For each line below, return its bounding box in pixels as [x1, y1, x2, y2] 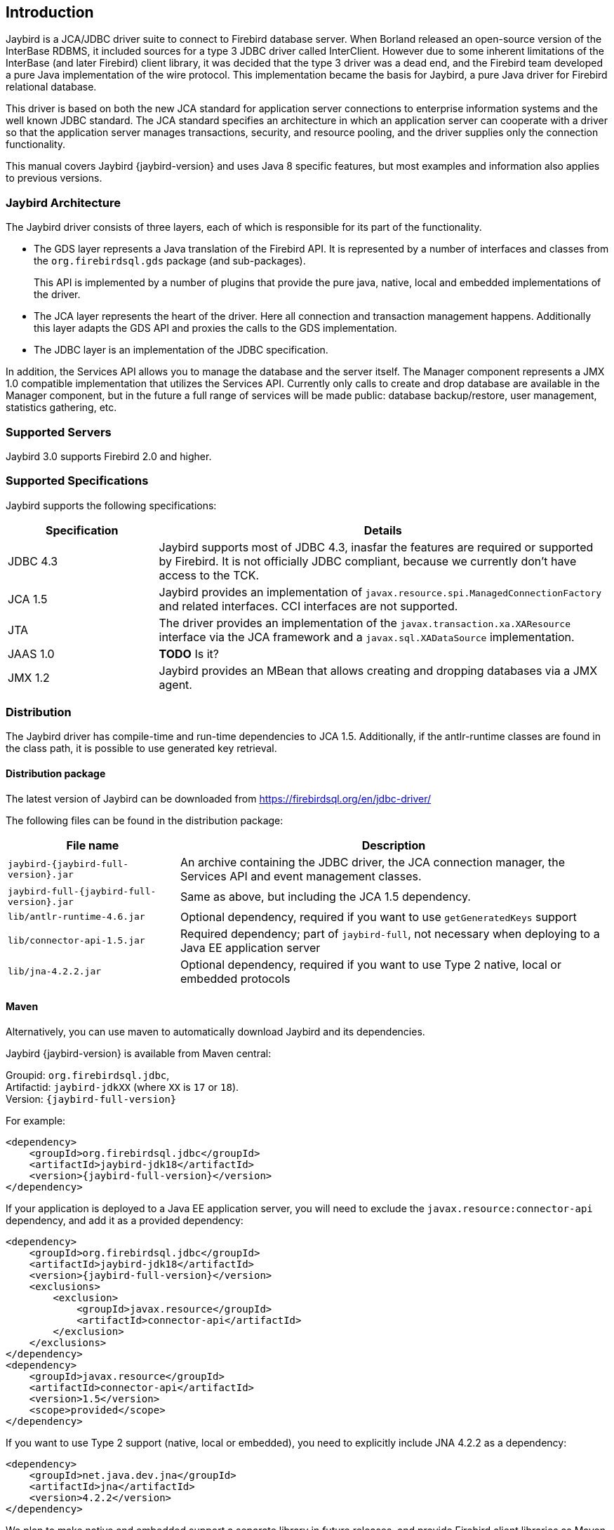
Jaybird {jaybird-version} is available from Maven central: [6, 1047, 272, 1059]
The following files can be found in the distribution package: [6, 814, 283, 826]
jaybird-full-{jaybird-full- [8, 885, 156, 897]
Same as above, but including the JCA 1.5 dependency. [180, 889, 471, 904]
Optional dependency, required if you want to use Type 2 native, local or [180, 957, 561, 972]
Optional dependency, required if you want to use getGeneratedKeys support [180, 909, 577, 924]
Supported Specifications [6, 474, 149, 488]
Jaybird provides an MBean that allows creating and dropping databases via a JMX [159, 663, 598, 678]
